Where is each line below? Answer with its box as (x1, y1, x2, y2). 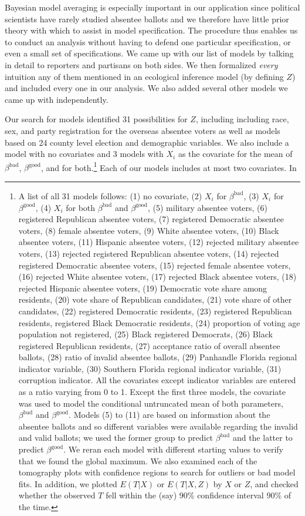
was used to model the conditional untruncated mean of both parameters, (18, 397, 283, 409)
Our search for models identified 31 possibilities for (5, 113, 188, 125)
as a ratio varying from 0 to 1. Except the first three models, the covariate (18, 386, 286, 398)
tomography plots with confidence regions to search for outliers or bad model (18, 466, 296, 478)
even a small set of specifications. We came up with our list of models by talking (5, 47, 294, 59)
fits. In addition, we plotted (18, 477, 117, 490)
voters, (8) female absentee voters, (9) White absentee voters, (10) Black (18, 224, 279, 236)
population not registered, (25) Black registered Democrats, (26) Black (18, 328, 273, 340)
